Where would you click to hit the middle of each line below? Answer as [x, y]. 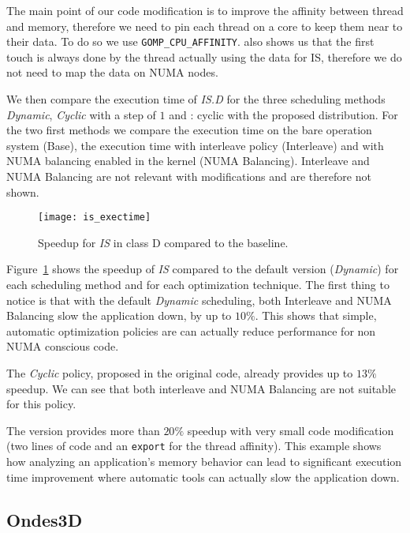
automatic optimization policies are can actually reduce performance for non [191, 330]
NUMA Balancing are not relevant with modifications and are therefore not [189, 176]
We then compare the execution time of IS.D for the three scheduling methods [196, 99]
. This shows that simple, [316, 315]
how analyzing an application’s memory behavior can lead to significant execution [204, 462]
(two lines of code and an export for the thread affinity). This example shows [194, 446]
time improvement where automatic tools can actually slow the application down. [203, 477]
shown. [23, 191]
